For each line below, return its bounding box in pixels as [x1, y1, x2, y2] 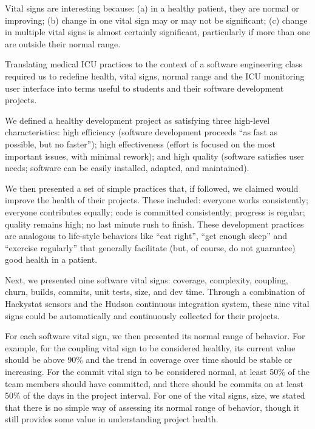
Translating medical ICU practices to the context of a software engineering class [5, 58, 303, 70]
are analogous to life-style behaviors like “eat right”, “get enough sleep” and [5, 229, 288, 242]
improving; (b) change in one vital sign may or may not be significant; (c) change [5, 13, 308, 26]
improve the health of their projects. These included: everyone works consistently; [5, 194, 308, 206]
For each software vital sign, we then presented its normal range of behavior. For [5, 329, 305, 342]
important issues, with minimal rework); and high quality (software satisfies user [5, 149, 305, 162]
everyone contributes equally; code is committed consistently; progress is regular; [5, 205, 305, 218]
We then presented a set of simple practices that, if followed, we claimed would [5, 181, 299, 194]
